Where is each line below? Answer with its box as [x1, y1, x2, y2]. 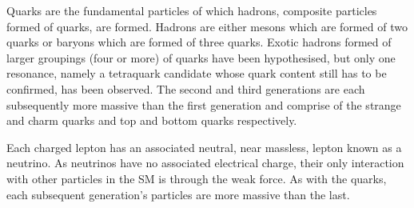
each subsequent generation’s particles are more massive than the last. [6, 186, 350, 202]
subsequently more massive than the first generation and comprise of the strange [6, 96, 401, 113]
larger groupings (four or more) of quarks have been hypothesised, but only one [6, 49, 396, 66]
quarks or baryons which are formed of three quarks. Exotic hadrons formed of [6, 34, 392, 50]
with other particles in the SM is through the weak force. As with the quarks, [6, 170, 387, 186]
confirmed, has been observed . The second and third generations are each [6, 80, 365, 97]
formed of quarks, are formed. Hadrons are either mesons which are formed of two [6, 18, 408, 34]
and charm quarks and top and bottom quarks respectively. [6, 112, 297, 129]
